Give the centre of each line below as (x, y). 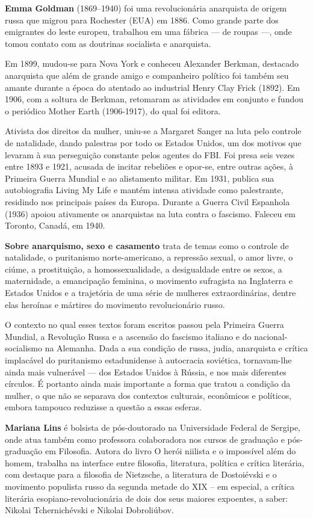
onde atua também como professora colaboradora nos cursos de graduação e (145, 439)
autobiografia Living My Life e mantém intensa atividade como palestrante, (144, 190)
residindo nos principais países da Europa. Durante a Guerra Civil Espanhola (147, 201)
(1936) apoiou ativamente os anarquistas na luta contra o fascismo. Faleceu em (150, 213)
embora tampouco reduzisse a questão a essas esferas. (103, 407)
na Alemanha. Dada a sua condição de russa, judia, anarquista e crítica (176, 348)
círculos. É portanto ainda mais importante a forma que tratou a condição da (148, 384)
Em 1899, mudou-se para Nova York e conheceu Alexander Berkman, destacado (152, 63)
